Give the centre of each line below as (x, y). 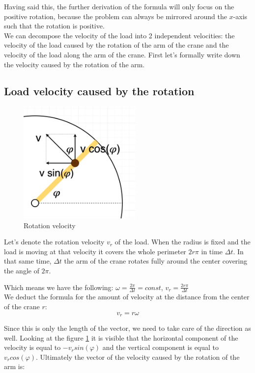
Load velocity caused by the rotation (99, 91)
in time (212, 251)
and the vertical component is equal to (161, 347)
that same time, (28, 261)
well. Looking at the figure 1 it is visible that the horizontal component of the (121, 337)
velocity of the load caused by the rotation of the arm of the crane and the (116, 45)
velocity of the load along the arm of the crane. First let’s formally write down (122, 54)
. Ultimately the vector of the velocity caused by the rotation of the (138, 357)
